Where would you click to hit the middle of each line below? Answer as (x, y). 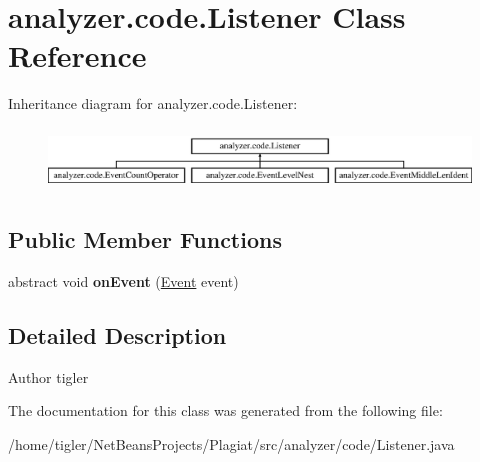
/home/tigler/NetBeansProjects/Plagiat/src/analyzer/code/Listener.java (231, 443)
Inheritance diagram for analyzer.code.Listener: (153, 103)
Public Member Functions (145, 239)
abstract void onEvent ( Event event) (123, 280)
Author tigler (48, 376)
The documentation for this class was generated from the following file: (225, 410)
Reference (77, 55)
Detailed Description (117, 334)
